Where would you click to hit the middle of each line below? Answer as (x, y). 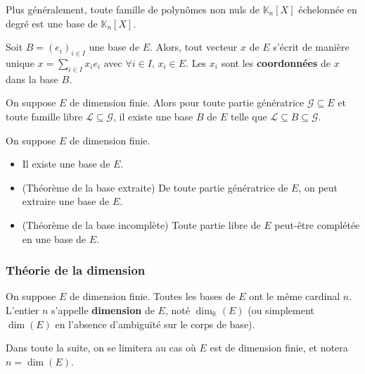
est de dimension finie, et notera (279, 348)
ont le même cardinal (295, 296)
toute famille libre (44, 116)
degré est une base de (52, 23)
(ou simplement (281, 310)
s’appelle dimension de (103, 310)
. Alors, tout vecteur (194, 47)
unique (20, 62)
